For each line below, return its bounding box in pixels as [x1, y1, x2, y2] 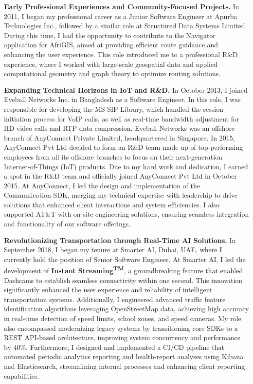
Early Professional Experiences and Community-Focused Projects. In [4, 1, 239, 11]
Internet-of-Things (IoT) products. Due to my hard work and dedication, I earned [4, 161, 248, 171]
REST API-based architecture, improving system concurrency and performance [4, 332, 241, 343]
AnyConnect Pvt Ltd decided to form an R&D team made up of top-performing [4, 142, 243, 152]
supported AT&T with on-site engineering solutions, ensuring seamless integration [4, 209, 249, 219]
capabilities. [4, 370, 39, 381]
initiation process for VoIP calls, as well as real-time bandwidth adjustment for [4, 113, 239, 123]
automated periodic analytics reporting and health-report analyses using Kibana [4, 351, 244, 362]
